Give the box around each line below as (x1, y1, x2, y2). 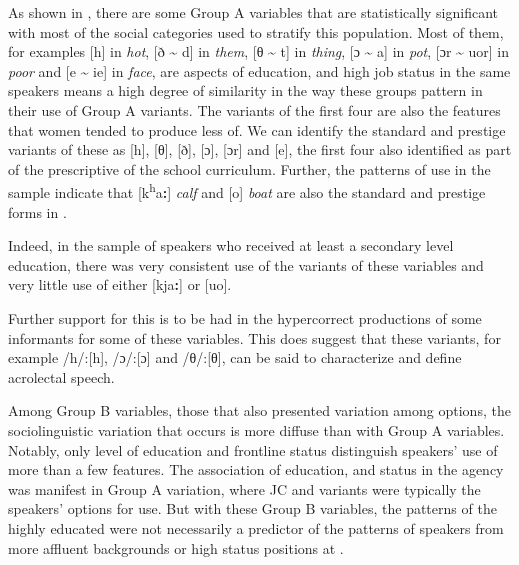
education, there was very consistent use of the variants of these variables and (8, 254, 484, 275)
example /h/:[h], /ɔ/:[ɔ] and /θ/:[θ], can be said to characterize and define (8, 347, 462, 368)
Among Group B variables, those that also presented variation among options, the (8, 400, 511, 421)
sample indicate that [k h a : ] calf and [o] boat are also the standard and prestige (8, 179, 486, 202)
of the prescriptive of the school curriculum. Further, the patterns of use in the (8, 158, 491, 179)
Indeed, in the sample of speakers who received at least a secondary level (8, 235, 454, 256)
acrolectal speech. (8, 366, 115, 387)
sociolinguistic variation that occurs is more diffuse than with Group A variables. (8, 419, 505, 440)
